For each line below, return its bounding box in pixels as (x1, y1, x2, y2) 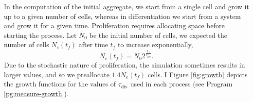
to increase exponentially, (118, 39, 193, 50)
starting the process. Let (4, 30, 77, 40)
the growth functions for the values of (4, 79, 116, 89)
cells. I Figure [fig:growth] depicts (147, 69, 248, 79)
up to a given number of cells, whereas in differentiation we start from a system (4, 11, 241, 21)
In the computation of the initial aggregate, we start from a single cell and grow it (4, 1, 249, 11)
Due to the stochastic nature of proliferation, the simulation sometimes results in (4, 60, 245, 70)
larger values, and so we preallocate (4, 69, 109, 79)
